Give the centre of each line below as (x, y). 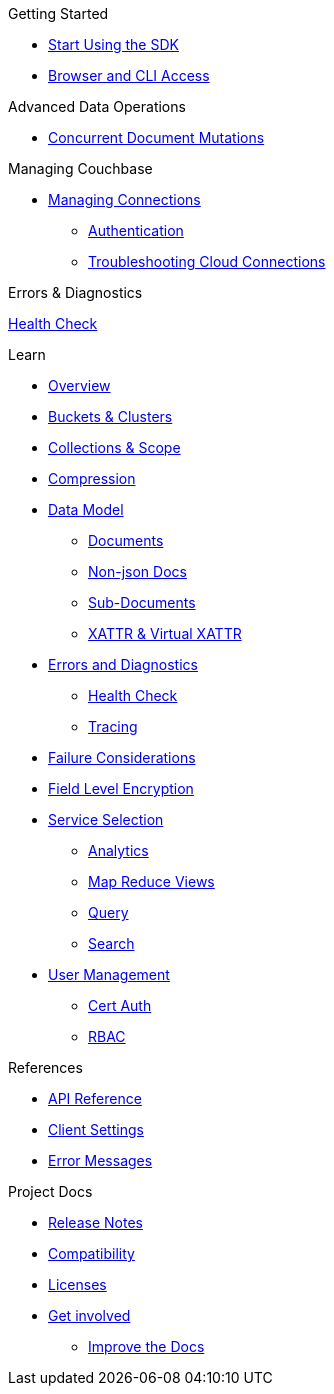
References (45, 1067)
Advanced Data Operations (97, 106)
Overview (79, 385)
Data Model (86, 509)
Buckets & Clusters (110, 416)
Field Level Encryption (121, 788)
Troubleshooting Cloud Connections (207, 261)
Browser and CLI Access (129, 75)
